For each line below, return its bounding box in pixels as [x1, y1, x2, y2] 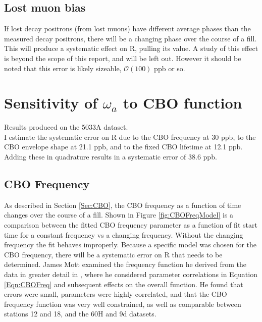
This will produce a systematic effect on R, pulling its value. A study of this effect [4, 43, 258, 53]
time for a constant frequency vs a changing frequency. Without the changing [4, 229, 243, 240]
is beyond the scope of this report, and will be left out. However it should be [4, 52, 241, 63]
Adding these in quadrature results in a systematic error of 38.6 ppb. [4, 151, 217, 162]
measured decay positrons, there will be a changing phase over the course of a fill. [4, 33, 257, 43]
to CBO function [123, 92, 242, 113]
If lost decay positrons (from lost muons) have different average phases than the [4, 23, 251, 34]
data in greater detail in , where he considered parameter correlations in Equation [4, 269, 257, 280]
